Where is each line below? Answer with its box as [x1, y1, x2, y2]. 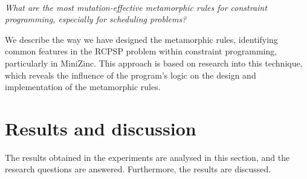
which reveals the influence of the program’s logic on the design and [5, 68, 256, 81]
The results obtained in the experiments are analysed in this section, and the [5, 151, 290, 163]
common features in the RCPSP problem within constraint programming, [5, 45, 277, 57]
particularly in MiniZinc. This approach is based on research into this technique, [5, 56, 303, 69]
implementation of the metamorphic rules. [5, 80, 161, 93]
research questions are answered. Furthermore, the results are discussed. [5, 163, 271, 175]
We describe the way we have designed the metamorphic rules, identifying [5, 33, 278, 45]
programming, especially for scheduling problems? [5, 13, 187, 25]
